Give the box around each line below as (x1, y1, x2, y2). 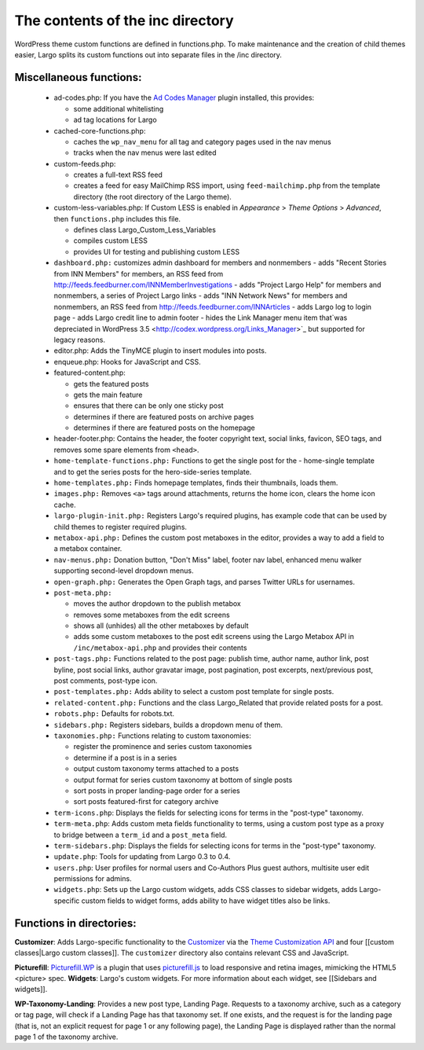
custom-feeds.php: (53, 159, 116, 168)
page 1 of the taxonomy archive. (14, 1032, 119, 1041)
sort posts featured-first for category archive (73, 797, 219, 806)
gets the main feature (73, 390, 143, 399)
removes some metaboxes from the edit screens (73, 610, 231, 619)
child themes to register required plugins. (53, 522, 188, 531)
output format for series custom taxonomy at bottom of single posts (73, 775, 293, 784)
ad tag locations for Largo (73, 115, 157, 125)
